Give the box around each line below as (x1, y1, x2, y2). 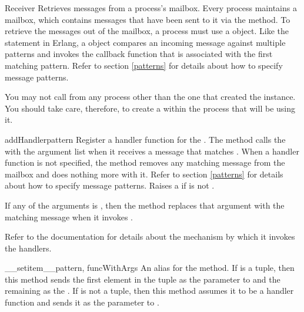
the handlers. (5, 241, 52, 254)
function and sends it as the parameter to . (5, 296, 159, 308)
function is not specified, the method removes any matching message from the (5, 156, 285, 169)
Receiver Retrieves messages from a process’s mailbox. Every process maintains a (5, 2, 297, 14)
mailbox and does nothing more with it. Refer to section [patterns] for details (5, 167, 283, 180)
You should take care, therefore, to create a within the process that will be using (5, 102, 295, 114)
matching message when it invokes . (5, 210, 133, 223)
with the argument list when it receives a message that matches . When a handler (5, 145, 299, 157)
